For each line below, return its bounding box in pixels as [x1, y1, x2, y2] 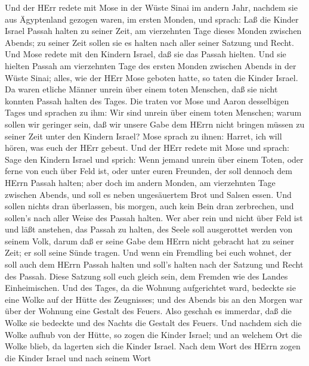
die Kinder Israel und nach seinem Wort [5, 351, 152, 364]
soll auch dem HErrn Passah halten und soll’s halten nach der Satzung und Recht [5, 258, 304, 271]
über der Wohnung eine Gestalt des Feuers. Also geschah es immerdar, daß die [5, 305, 292, 317]
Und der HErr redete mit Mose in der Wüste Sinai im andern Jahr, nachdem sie [5, 1, 298, 13]
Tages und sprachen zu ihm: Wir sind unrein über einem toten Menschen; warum [5, 106, 302, 119]
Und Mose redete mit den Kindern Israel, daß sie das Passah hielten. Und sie [5, 48, 286, 60]
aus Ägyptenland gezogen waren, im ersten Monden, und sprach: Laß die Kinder [5, 13, 299, 25]
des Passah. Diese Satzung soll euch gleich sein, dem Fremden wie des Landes [5, 269, 288, 282]
